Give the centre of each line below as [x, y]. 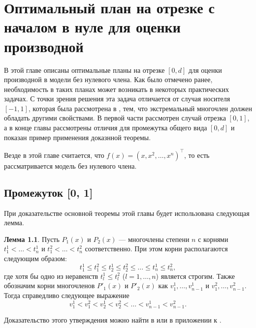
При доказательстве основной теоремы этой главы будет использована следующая [127, 213]
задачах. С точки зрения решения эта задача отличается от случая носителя [117, 99]
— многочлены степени [154, 239]
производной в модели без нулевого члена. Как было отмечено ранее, [108, 79]
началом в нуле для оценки [92, 27]
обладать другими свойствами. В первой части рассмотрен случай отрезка [115, 118]
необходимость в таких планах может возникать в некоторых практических [116, 89]
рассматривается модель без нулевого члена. [70, 165]
